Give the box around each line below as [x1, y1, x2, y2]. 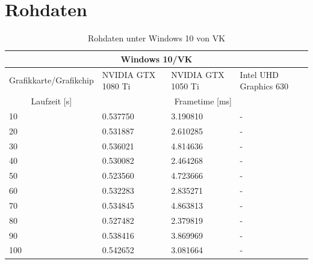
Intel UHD [240, 68, 279, 80]
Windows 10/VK [120, 52, 193, 65]
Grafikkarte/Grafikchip [9, 74, 94, 86]
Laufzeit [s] [31, 95, 72, 107]
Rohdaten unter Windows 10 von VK [87, 32, 226, 44]
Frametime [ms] [174, 95, 232, 107]
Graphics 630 [240, 80, 288, 92]
